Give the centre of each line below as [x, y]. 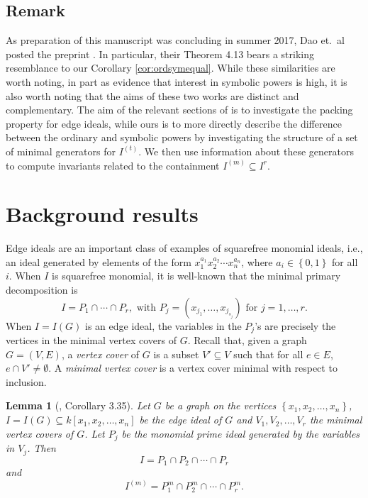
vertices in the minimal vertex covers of [91, 340]
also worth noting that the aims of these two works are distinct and [152, 95]
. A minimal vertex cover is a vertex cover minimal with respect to [193, 368]
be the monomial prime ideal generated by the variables [241, 433]
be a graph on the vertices [221, 405]
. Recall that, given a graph [247, 340]
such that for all [268, 354]
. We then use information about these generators [246, 151]
